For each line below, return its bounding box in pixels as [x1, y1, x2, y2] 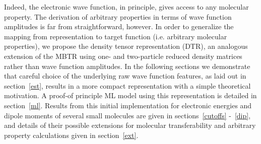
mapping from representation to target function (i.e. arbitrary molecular [4, 31, 227, 41]
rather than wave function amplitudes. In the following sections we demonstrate [4, 60, 250, 71]
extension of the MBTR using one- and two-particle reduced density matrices [4, 50, 242, 61]
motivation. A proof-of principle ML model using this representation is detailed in [4, 90, 257, 101]
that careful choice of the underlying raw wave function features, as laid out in [4, 70, 246, 81]
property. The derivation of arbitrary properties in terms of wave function [4, 11, 232, 22]
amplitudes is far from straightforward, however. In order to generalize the [4, 21, 234, 32]
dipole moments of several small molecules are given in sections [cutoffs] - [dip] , [4, 110, 251, 120]
